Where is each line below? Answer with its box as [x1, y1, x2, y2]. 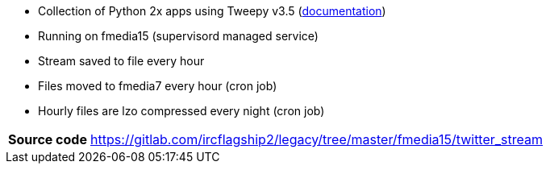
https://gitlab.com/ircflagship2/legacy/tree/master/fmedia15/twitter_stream [90, 131, 544, 147]
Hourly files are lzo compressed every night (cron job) [38, 104, 325, 118]
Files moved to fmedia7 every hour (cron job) [38, 79, 277, 93]
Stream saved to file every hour [38, 54, 205, 68]
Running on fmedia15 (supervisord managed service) [38, 29, 319, 43]
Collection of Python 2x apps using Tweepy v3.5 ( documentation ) [38, 4, 386, 18]
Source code [8, 131, 87, 147]
